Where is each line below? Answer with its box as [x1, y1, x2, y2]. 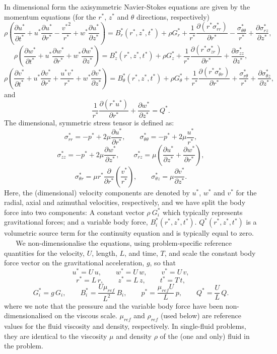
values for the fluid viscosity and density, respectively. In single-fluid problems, [4, 320, 246, 331]
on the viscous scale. [54, 310, 117, 321]
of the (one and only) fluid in [160, 330, 250, 341]
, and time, [124, 247, 158, 258]
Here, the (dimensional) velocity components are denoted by [4, 187, 190, 197]
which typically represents [163, 206, 243, 217]
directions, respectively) [136, 11, 210, 22]
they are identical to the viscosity [4, 330, 107, 341]
